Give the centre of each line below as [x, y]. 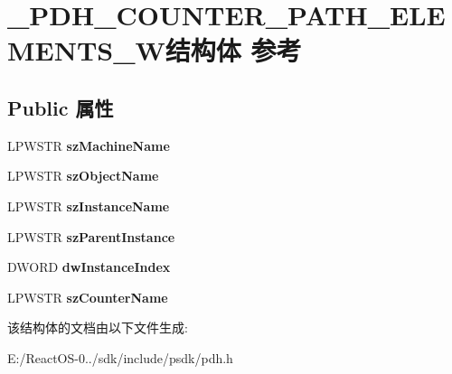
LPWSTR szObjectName [83, 176]
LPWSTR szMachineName [89, 145]
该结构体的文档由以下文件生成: [98, 327]
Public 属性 [61, 107]
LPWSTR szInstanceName [89, 206]
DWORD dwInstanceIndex [89, 267]
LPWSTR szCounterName [88, 297]
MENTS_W [86, 50]
